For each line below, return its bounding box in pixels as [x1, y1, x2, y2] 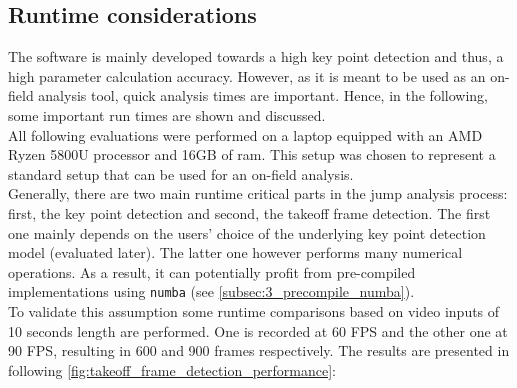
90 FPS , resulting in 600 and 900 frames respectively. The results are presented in [8, 340, 510, 361]
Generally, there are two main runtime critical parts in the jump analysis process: [8, 183, 508, 204]
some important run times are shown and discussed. [8, 104, 326, 125]
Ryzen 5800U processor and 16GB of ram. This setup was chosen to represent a [8, 144, 496, 165]
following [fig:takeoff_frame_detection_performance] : [8, 359, 336, 380]
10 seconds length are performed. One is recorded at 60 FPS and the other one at [8, 320, 508, 341]
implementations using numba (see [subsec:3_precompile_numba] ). [8, 281, 415, 302]
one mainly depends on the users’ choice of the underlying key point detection [8, 222, 486, 243]
